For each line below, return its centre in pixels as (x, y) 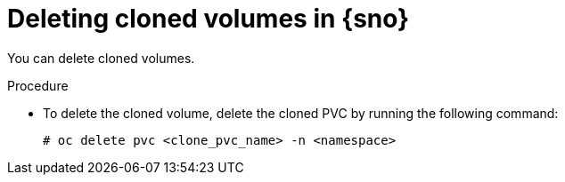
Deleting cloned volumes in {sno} (209, 19)
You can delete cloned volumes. (101, 58)
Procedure (38, 85)
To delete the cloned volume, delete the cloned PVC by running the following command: (301, 113)
